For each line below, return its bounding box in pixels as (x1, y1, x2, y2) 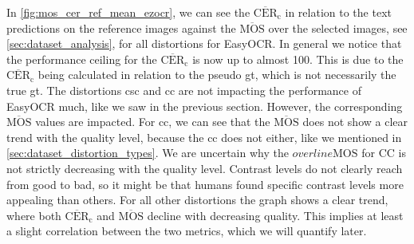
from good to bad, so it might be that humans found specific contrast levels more (6, 175, 404, 192)
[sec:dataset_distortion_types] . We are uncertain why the (6, 144, 289, 161)
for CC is (361, 144, 406, 161)
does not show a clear (302, 113, 408, 130)
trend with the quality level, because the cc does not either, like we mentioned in (6, 128, 402, 145)
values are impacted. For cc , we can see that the (35, 113, 270, 130)
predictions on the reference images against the (6, 19, 236, 36)
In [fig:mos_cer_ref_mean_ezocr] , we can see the (6, 4, 250, 20)
